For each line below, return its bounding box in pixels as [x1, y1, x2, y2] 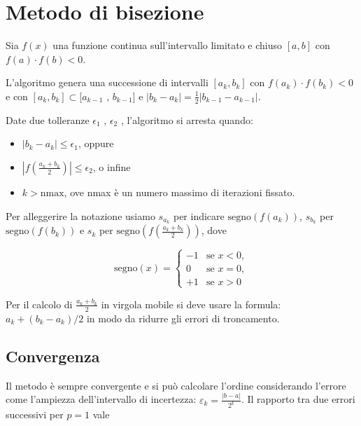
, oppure [78, 136, 114, 151]
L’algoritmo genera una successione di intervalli [6, 75, 208, 90]
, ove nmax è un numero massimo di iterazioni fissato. [64, 184, 295, 199]
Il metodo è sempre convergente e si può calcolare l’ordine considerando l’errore [6, 378, 346, 392]
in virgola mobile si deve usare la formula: [101, 296, 281, 311]
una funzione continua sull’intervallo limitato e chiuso [52, 38, 283, 53]
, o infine [92, 159, 131, 174]
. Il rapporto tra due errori [241, 392, 355, 406]
